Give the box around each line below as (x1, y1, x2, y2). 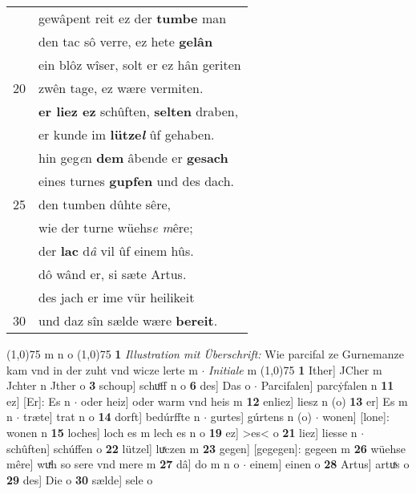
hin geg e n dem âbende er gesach (38, 148, 228, 167)
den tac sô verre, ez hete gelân (38, 32, 213, 51)
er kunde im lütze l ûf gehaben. (38, 125, 215, 144)
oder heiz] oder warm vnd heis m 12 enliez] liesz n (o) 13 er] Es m (81, 392, 408, 409)
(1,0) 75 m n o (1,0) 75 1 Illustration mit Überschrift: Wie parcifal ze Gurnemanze (6, 346, 404, 362)
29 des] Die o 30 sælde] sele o (6, 471, 153, 488)
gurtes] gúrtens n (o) (210, 408, 312, 425)
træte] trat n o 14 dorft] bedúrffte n (23, 408, 200, 425)
